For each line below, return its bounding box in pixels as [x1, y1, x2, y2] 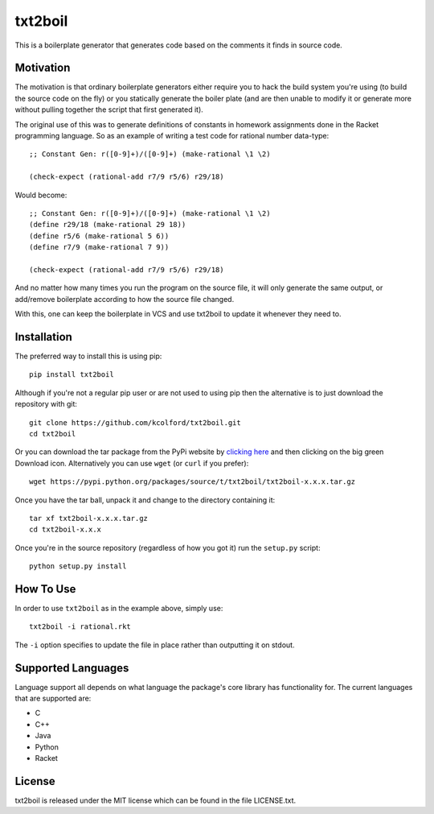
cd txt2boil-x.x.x [29, 525, 102, 535]
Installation [14, 330, 72, 344]
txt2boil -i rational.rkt [29, 622, 132, 631]
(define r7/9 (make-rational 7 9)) [29, 242, 170, 252]
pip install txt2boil [29, 370, 114, 379]
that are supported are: [14, 693, 92, 704]
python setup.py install [29, 562, 127, 571]
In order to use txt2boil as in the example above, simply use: [14, 603, 223, 613]
